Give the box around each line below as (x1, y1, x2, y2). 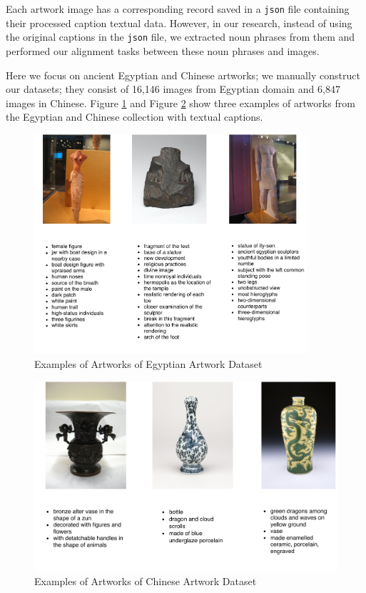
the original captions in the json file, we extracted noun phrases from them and (6, 29, 355, 44)
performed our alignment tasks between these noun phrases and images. (6, 43, 320, 58)
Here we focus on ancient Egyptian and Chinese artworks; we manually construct (6, 67, 360, 82)
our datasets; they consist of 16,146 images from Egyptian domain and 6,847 (6, 81, 340, 96)
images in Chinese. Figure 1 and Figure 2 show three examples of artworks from (6, 95, 355, 110)
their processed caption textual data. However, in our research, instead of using (6, 15, 352, 30)
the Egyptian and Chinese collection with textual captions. (6, 109, 263, 124)
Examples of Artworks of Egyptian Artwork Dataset (34, 356, 263, 371)
